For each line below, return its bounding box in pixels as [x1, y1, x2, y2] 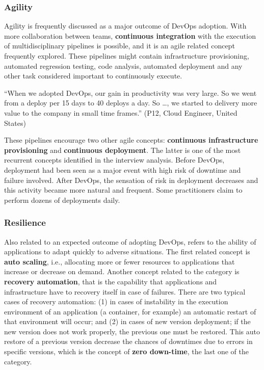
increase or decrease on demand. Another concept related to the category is [4, 266, 240, 277]
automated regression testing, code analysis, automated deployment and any [4, 60, 243, 71]
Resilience [4, 216, 46, 229]
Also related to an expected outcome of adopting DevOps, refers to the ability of [4, 236, 256, 247]
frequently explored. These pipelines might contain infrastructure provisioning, [4, 50, 249, 61]
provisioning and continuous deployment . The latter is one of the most [4, 144, 241, 155]
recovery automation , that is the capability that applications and [4, 276, 217, 286]
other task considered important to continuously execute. [4, 70, 182, 81]
